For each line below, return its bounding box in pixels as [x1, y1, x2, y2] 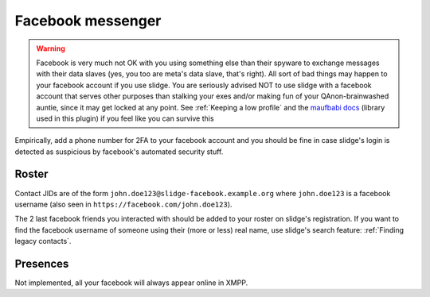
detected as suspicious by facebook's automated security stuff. [14, 147, 224, 156]
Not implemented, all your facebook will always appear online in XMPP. [14, 278, 248, 287]
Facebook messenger [14, 12, 162, 29]
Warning [36, 44, 65, 53]
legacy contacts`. [14, 237, 72, 246]
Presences [14, 256, 69, 270]
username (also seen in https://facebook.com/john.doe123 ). [14, 199, 233, 209]
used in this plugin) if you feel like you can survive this [36, 114, 214, 123]
